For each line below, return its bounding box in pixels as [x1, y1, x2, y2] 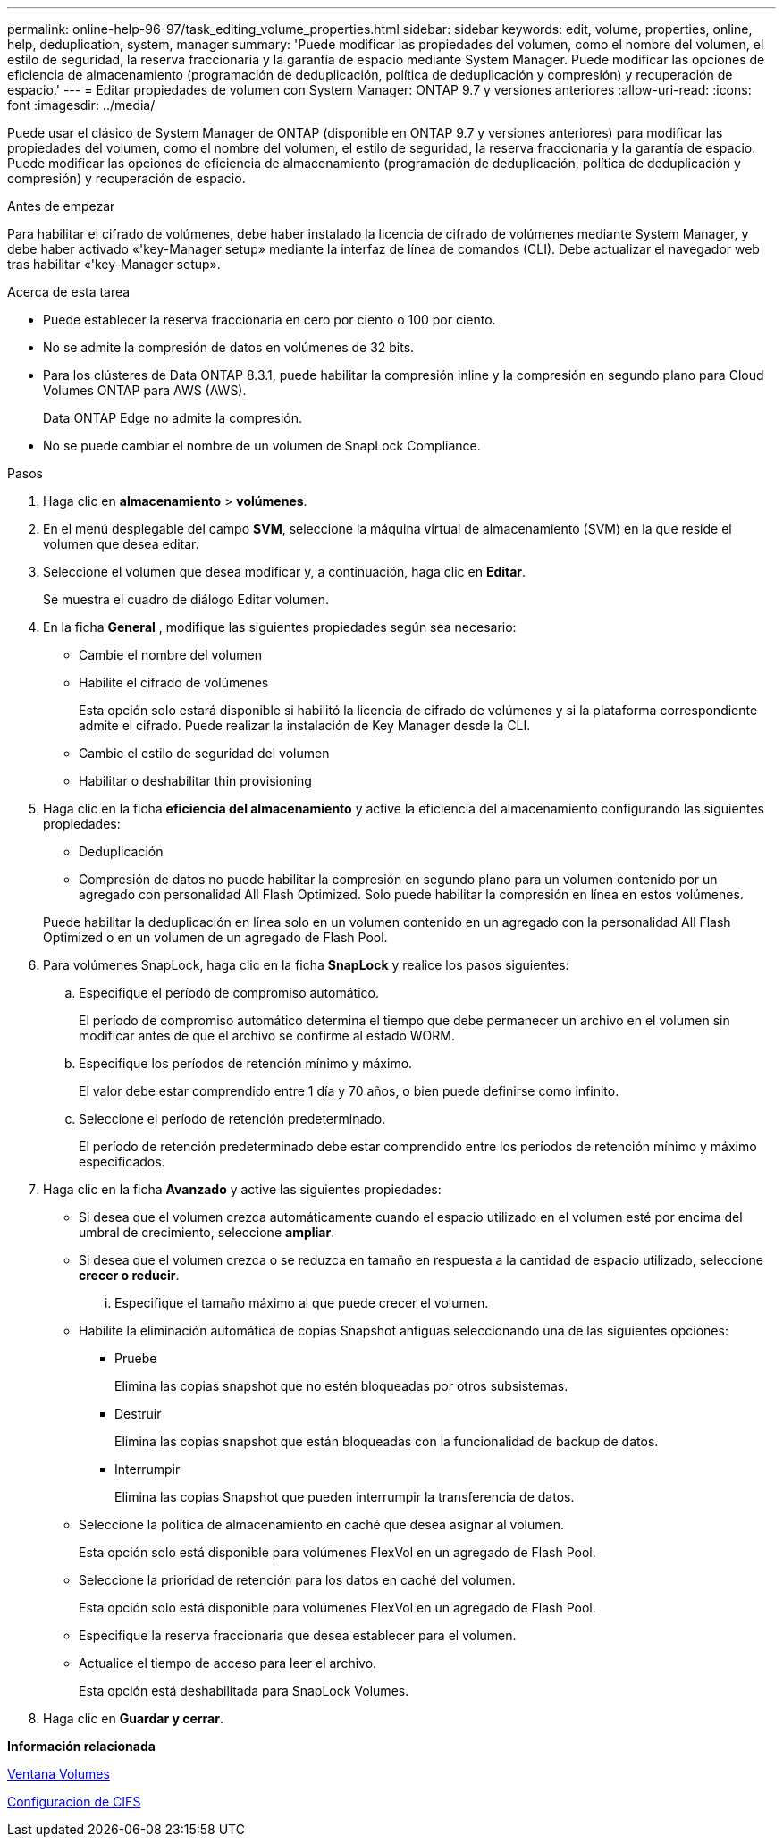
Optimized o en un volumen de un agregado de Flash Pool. [43, 930, 388, 945]
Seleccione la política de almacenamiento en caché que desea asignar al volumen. [79, 1517, 564, 1532]
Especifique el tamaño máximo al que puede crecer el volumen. [114, 1295, 489, 1310]
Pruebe [114, 1351, 157, 1366]
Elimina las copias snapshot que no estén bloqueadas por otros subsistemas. [114, 1378, 568, 1394]
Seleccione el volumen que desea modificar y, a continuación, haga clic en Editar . [43, 564, 526, 579]
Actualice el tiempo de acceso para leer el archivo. [79, 1655, 377, 1671]
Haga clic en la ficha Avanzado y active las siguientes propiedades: [43, 1182, 442, 1197]
